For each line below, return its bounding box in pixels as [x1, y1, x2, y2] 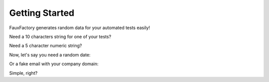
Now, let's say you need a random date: [9, 52, 91, 58]
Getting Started [9, 7, 75, 18]
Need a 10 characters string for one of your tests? [9, 34, 112, 40]
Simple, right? [9, 70, 38, 76]
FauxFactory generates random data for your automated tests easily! [9, 25, 150, 31]
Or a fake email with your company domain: [9, 61, 99, 67]
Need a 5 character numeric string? [9, 42, 82, 49]
